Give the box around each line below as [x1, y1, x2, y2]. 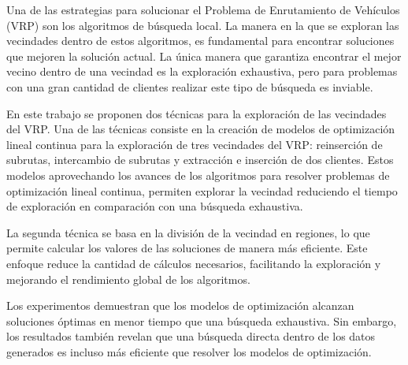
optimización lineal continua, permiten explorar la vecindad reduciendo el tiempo [6, 182, 398, 199]
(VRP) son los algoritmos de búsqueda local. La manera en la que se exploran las [6, 17, 399, 33]
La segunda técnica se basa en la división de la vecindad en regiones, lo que [6, 224, 370, 240]
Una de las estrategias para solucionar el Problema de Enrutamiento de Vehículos [6, 2, 400, 17]
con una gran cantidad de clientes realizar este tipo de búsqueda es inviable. [6, 78, 373, 95]
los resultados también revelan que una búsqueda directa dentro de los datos [6, 328, 376, 345]
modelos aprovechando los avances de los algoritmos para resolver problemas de [6, 166, 390, 183]
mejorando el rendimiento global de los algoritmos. [6, 270, 250, 287]
